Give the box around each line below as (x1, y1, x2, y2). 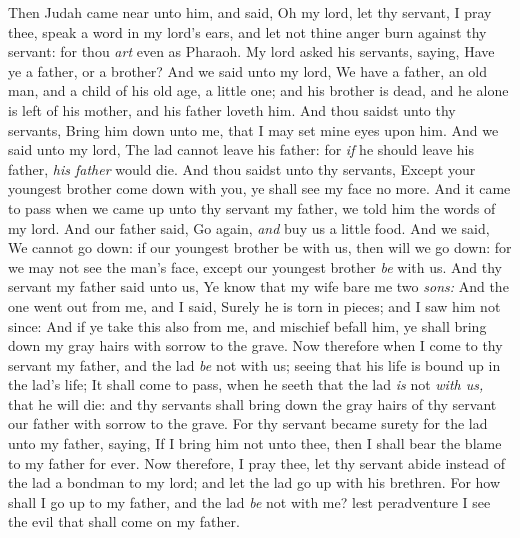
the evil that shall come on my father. (8, 511, 240, 532)
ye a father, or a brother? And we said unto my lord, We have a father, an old (8, 60, 488, 81)
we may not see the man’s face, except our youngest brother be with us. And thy (8, 256, 503, 277)
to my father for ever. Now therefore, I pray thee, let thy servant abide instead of (8, 452, 506, 473)
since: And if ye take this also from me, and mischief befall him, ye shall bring (8, 315, 487, 336)
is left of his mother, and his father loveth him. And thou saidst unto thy (8, 99, 456, 120)
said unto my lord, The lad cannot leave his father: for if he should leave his (8, 139, 474, 160)
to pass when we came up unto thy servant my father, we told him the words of (8, 197, 496, 218)
